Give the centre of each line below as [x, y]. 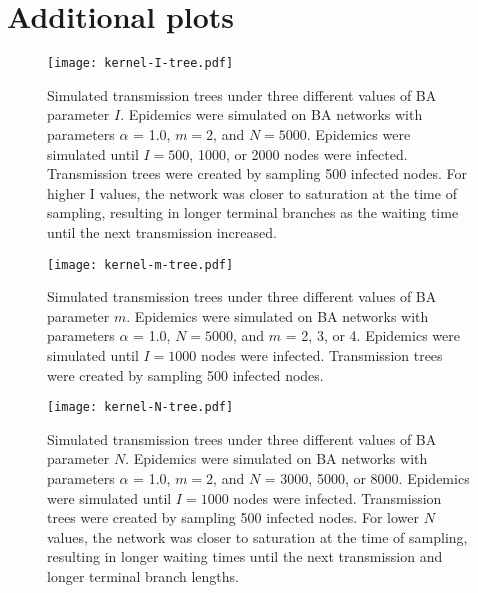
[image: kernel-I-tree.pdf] [140, 63]
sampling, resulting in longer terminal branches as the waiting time [253, 212]
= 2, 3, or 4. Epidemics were [372, 335]
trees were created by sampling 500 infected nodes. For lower [233, 517]
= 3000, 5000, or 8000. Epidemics [367, 478]
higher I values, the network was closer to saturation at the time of [252, 192]
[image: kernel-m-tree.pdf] [140, 264]
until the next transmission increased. [162, 231]
